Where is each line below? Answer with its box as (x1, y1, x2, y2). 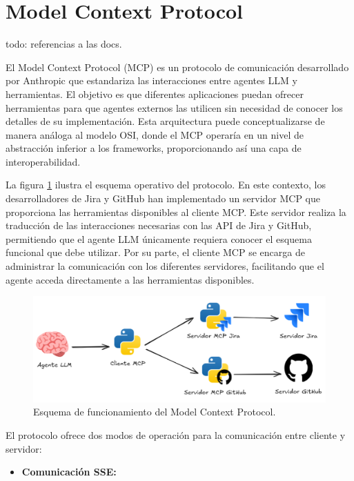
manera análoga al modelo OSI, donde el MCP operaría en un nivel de (6, 127, 304, 141)
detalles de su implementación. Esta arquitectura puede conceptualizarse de (6, 114, 325, 128)
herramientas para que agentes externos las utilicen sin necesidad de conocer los (6, 100, 343, 115)
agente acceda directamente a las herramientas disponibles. (6, 272, 255, 286)
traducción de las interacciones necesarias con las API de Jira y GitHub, (6, 218, 312, 233)
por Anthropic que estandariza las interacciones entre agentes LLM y (6, 73, 297, 88)
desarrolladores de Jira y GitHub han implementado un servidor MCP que (6, 191, 320, 206)
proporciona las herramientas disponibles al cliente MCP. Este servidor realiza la (6, 204, 346, 219)
